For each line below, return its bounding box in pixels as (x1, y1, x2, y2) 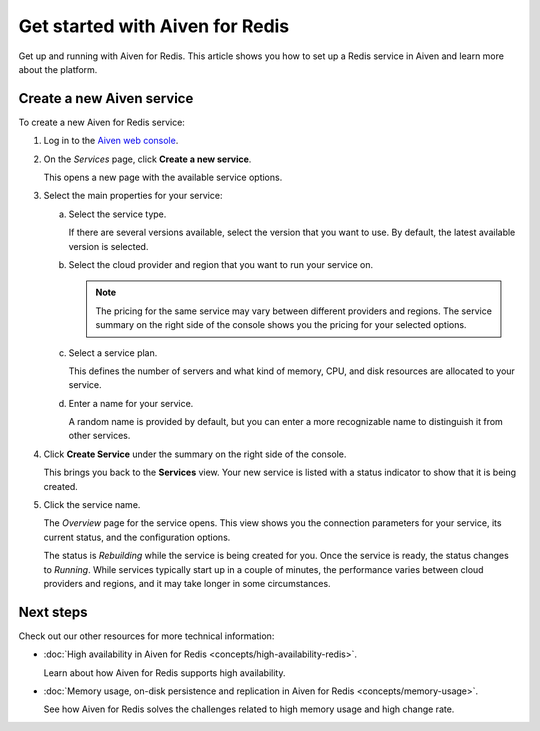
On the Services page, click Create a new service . (43, 153, 252, 165)
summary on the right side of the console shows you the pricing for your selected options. (95, 319, 467, 331)
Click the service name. (43, 499, 141, 511)
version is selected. (68, 240, 149, 252)
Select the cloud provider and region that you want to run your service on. (68, 258, 374, 270)
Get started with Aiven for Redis (18, 15, 290, 37)
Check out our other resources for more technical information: (18, 630, 275, 642)
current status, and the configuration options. (43, 531, 231, 543)
